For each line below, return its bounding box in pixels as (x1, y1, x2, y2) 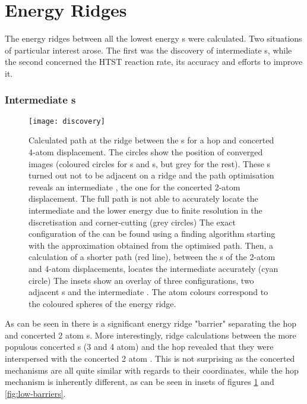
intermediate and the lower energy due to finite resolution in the (29, 203, 262, 216)
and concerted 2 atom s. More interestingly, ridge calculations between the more (5, 328, 296, 341)
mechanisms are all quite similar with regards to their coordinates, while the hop (5, 364, 299, 376)
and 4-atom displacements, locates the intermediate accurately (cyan (29, 262, 278, 274)
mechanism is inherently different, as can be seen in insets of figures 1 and (5, 375, 274, 388)
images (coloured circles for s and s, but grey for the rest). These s (29, 157, 271, 170)
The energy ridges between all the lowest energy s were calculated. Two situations (5, 32, 302, 45)
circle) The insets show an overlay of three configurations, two (29, 274, 254, 286)
